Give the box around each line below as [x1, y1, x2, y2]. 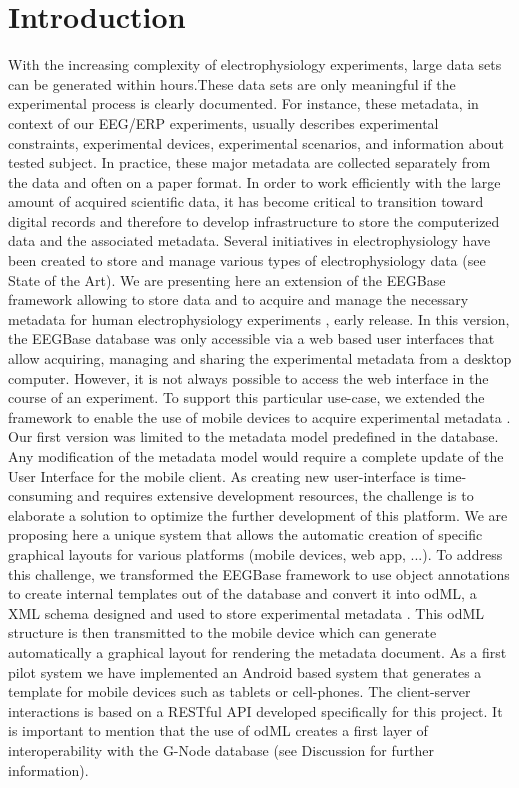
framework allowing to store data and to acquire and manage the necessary [8, 289, 469, 310]
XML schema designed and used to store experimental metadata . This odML [8, 602, 485, 623]
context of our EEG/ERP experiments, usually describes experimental [8, 112, 439, 133]
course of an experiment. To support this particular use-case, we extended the [8, 387, 485, 408]
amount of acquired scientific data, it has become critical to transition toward [8, 191, 484, 212]
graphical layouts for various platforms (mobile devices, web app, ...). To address [8, 543, 503, 564]
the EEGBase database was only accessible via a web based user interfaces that [8, 328, 495, 349]
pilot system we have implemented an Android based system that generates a [8, 661, 482, 682]
